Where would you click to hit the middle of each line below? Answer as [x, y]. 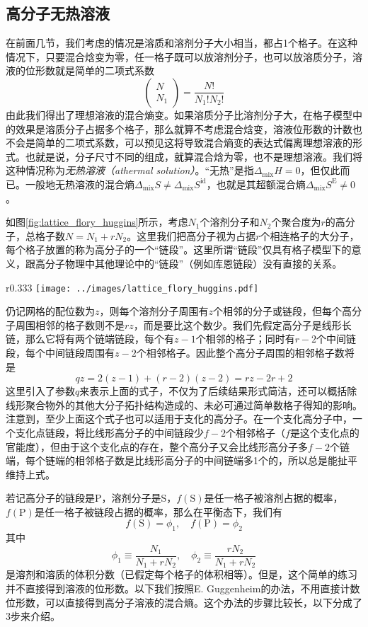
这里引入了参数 [40, 391]
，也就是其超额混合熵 [256, 184]
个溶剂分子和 [230, 222]
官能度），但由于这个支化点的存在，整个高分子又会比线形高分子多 [157, 446]
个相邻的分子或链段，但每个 [278, 311]
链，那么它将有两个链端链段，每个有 [90, 339]
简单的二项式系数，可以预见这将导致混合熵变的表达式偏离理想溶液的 [194, 143]
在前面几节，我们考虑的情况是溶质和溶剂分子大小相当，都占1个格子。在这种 [182, 43]
